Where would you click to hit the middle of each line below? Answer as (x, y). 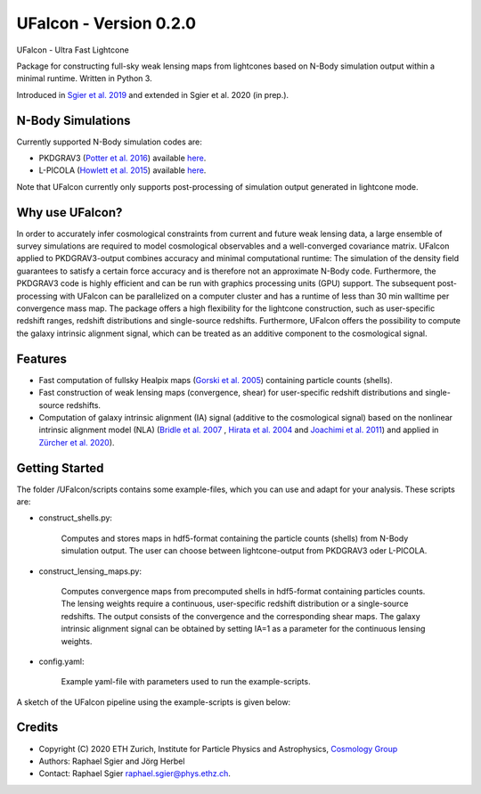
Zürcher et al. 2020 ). (77, 442)
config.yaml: (61, 661)
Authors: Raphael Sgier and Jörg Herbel (112, 761)
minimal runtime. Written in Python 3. (84, 78)
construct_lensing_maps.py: (90, 571)
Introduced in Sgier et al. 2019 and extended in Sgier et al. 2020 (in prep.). (153, 94)
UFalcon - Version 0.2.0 (106, 23)
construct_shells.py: (76, 518)
